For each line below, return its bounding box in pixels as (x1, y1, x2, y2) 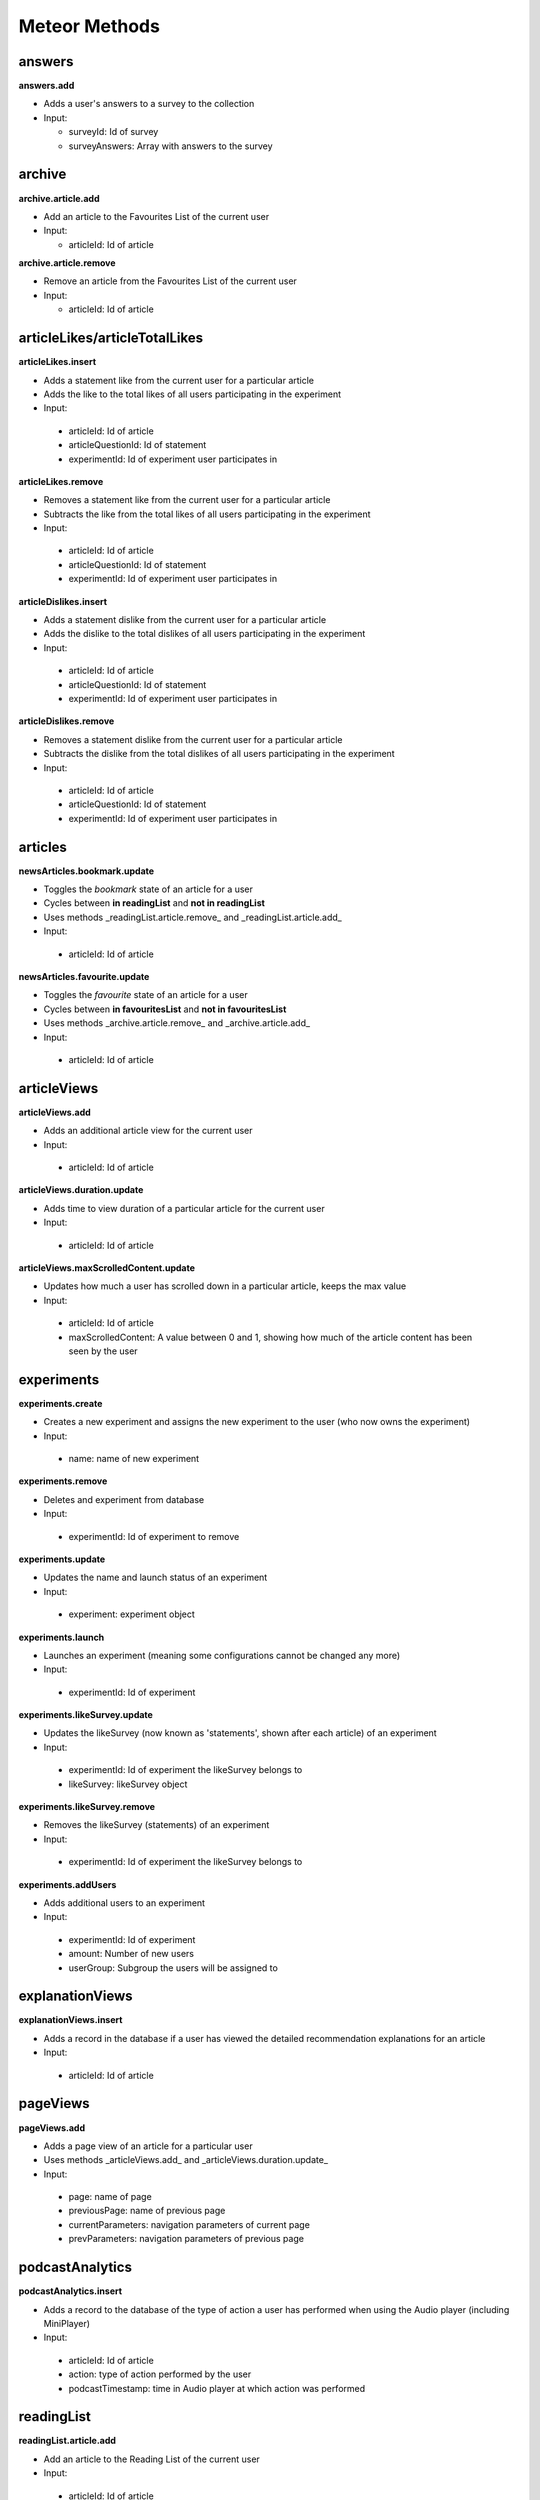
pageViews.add (18, 2121, 86, 2134)
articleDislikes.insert (18, 595, 108, 607)
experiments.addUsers (18, 1878, 117, 1890)
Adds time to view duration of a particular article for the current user (43, 1202, 325, 1214)
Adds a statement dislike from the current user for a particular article (43, 614, 327, 626)
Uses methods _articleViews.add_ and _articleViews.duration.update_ (43, 2154, 329, 2166)
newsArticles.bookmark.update (18, 865, 155, 877)
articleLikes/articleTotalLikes (18, 330, 204, 347)
